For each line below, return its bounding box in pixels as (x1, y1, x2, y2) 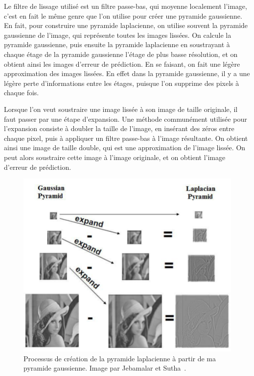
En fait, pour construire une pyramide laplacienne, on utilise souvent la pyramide (4, 20, 248, 30)
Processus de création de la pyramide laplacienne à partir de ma (23, 353, 216, 363)
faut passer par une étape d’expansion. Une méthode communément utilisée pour (4, 113, 247, 124)
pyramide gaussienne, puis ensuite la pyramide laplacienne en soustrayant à (4, 39, 230, 50)
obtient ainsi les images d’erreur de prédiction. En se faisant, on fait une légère (4, 58, 240, 69)
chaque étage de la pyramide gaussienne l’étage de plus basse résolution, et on (4, 49, 238, 59)
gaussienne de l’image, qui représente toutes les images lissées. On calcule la (4, 29, 231, 40)
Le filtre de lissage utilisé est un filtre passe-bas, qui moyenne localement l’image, (4, 1, 247, 11)
